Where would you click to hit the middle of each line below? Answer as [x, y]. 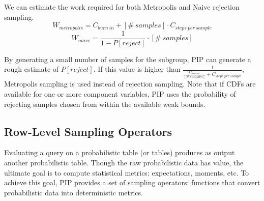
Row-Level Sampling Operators [88, 131]
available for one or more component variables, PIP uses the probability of [120, 93]
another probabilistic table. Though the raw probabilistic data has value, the [124, 162]
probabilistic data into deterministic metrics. [74, 192]
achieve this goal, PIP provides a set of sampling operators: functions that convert [132, 182]
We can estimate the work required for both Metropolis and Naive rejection [122, 7]
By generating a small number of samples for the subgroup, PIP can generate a [128, 59]
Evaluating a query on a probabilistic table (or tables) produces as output [120, 152]
